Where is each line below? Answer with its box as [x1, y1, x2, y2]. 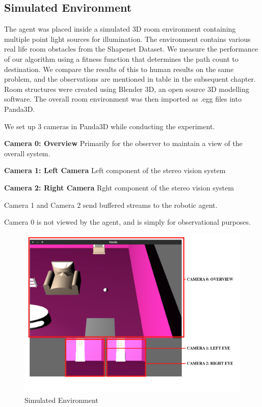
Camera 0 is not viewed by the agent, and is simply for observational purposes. [4, 217, 251, 227]
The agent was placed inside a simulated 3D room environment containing [4, 23, 236, 34]
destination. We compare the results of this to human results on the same [4, 63, 234, 74]
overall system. [4, 148, 50, 158]
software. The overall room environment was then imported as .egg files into [4, 93, 242, 104]
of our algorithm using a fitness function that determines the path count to [4, 53, 239, 64]
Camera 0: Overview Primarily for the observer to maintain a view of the [4, 138, 243, 149]
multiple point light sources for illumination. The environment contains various [4, 33, 251, 44]
